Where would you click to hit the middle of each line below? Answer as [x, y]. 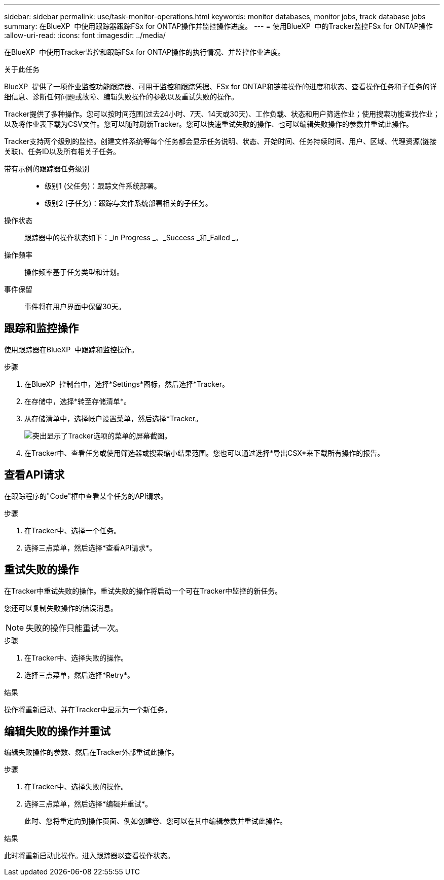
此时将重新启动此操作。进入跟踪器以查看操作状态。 [89, 856]
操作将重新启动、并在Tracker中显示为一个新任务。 [88, 709]
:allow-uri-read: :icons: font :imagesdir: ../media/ [85, 35]
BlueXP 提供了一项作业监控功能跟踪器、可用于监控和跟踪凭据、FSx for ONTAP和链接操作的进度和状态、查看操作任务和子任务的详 [220, 86]
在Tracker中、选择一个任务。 [73, 530]
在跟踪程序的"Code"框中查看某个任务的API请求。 [86, 496]
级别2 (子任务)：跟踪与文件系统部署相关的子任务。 [128, 203]
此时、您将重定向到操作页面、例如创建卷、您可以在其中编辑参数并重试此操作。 [156, 821]
